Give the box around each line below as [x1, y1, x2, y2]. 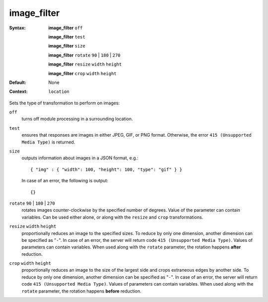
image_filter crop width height [48, 70, 117, 76]
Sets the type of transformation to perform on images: [9, 100, 120, 106]
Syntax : [9, 25, 26, 31]
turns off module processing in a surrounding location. [21, 116, 133, 122]
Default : [9, 79, 27, 85]
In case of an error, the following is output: [21, 178, 109, 184]
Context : [9, 88, 28, 94]
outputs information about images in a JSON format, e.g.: [21, 155, 138, 161]
